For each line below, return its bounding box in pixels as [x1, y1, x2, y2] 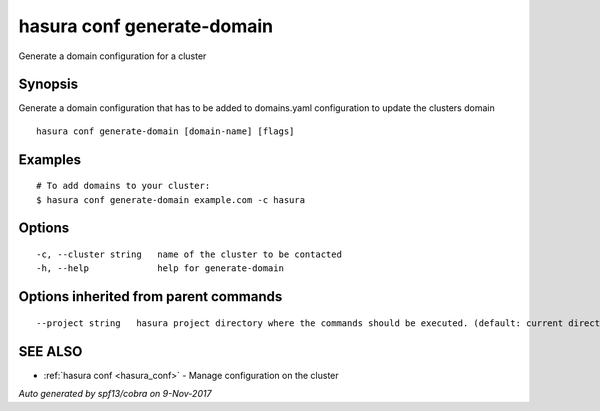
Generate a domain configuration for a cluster [18, 50, 207, 62]
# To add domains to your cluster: [36, 180, 211, 192]
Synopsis [18, 76, 79, 93]
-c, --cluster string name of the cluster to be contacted [36, 249, 342, 260]
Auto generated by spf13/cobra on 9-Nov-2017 [18, 388, 212, 400]
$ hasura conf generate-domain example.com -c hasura [36, 194, 305, 205]
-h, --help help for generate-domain [36, 263, 285, 274]
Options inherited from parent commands [18, 288, 283, 305]
